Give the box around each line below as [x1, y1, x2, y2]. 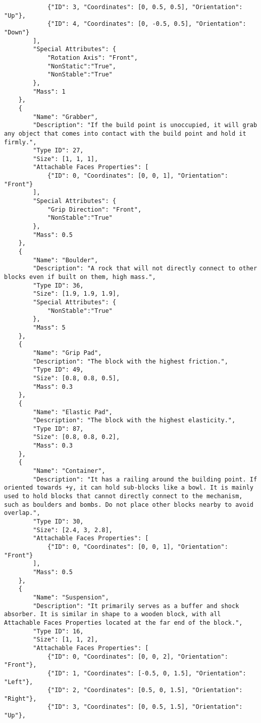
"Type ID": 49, [33, 366, 84, 374]
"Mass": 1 [33, 88, 66, 95]
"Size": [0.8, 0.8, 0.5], [33, 374, 120, 382]
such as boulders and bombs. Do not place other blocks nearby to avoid [4, 501, 253, 508]
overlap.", [4, 509, 40, 517]
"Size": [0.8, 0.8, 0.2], [33, 433, 120, 441]
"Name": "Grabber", [33, 113, 98, 120]
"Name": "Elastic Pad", [33, 408, 113, 416]
